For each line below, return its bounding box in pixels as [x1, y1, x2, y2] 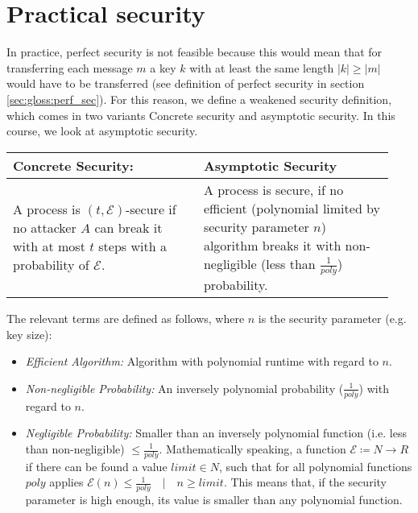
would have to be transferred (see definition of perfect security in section [6, 75, 365, 92]
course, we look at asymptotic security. [6, 122, 198, 139]
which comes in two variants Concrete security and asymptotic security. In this [6, 106, 395, 123]
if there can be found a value [25, 457, 168, 474]
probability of [13, 255, 89, 275]
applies [49, 474, 84, 490]
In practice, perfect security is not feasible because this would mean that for [6, 43, 383, 60]
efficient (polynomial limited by [203, 198, 380, 217]
